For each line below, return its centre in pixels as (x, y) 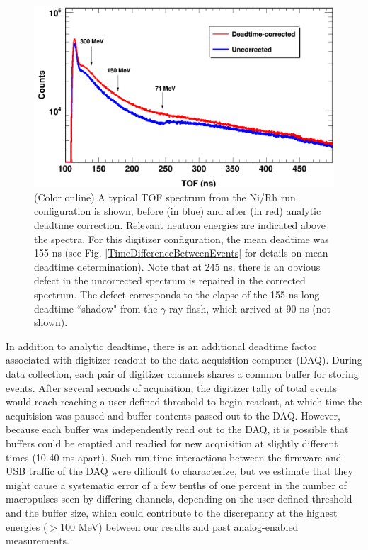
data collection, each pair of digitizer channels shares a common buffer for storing (182, 374)
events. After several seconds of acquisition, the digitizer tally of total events (171, 387)
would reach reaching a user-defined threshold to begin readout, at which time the (184, 402)
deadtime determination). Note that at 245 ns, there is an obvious (177, 266)
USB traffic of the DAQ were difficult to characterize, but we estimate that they (179, 471)
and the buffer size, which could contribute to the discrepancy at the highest (172, 512)
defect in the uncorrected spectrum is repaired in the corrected (170, 280)
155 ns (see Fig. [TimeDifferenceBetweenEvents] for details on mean (181, 253)
